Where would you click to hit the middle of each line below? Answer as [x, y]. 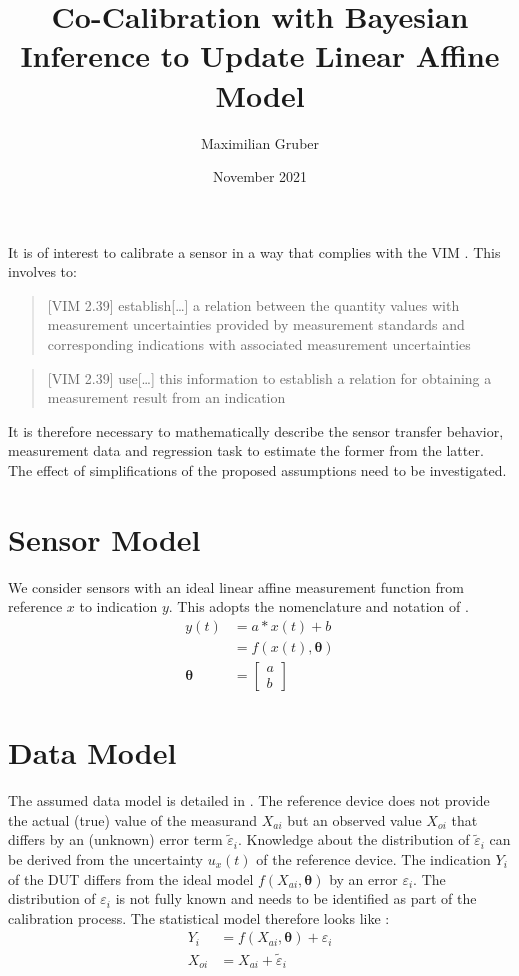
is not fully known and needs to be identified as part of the [296, 898]
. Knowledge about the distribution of [353, 839]
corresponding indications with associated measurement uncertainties [259, 344]
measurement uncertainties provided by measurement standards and [256, 324]
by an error [363, 878]
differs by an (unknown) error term [115, 839]
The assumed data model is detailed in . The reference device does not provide [249, 800]
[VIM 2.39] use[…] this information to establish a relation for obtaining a [269, 377]
